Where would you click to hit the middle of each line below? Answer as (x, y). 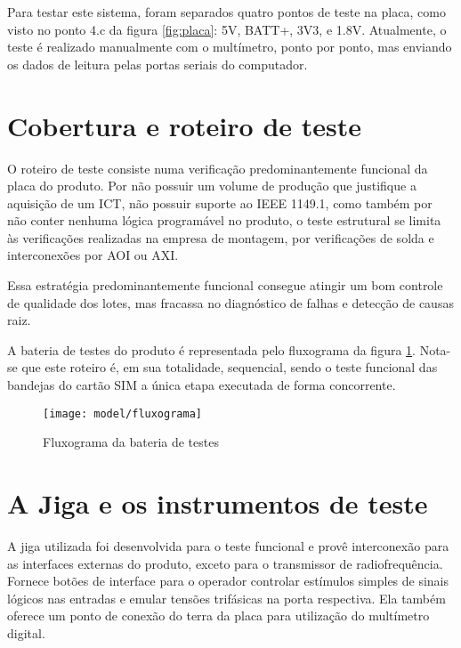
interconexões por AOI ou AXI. (93, 255)
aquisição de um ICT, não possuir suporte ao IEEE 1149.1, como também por (220, 202)
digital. (26, 632)
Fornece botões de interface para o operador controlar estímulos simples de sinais (228, 581)
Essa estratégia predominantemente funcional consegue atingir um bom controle (225, 285)
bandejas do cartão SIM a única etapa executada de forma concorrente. (202, 385)
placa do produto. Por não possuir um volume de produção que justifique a (212, 186)
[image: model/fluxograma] (122, 413)
